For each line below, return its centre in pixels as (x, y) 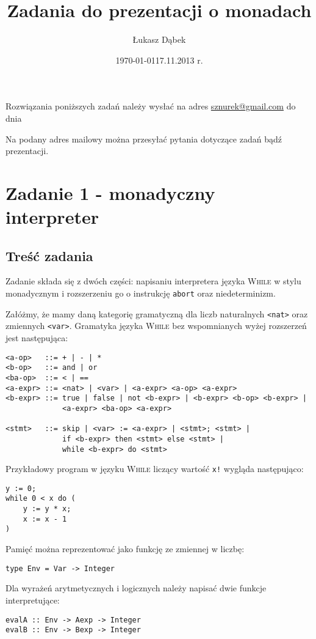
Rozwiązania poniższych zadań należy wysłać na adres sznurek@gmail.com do (151, 106)
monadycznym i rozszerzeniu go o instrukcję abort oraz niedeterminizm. (141, 293)
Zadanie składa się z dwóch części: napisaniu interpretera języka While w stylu (153, 281)
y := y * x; (47, 509)
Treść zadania (49, 255)
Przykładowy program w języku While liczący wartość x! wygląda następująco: (155, 469)
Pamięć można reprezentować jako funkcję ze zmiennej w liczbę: (125, 549)
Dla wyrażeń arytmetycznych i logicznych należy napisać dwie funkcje (136, 588)
